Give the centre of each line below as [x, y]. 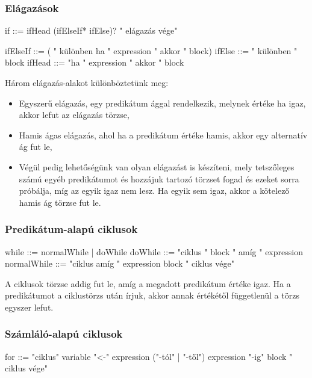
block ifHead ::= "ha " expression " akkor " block [95, 62]
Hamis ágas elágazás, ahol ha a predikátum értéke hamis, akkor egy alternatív [163, 135]
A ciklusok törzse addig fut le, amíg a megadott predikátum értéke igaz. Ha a [148, 283]
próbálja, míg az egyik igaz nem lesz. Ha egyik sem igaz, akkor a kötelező [154, 191]
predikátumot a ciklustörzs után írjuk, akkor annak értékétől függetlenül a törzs [152, 295]
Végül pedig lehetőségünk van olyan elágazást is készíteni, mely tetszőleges [157, 166]
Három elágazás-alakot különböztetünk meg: [87, 82]
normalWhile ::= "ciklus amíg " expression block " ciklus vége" [120, 263]
